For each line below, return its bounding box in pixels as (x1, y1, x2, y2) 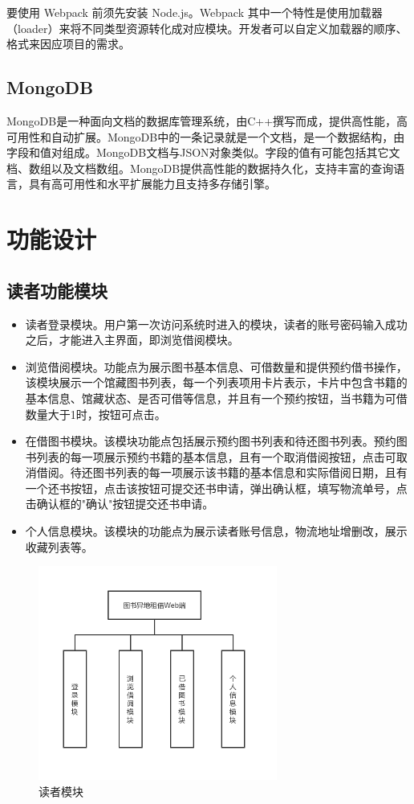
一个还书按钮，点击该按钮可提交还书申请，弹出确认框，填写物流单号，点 (25, 479, 408, 496)
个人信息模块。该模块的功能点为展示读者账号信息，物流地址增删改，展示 (25, 523, 408, 539)
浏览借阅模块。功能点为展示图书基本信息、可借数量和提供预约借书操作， (25, 358, 408, 375)
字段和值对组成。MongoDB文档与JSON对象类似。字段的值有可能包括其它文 (6, 144, 400, 161)
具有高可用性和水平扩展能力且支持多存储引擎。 (28, 175, 276, 192)
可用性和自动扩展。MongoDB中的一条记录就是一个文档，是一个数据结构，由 (6, 128, 405, 145)
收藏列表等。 (25, 538, 93, 555)
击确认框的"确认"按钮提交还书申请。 (25, 495, 214, 512)
